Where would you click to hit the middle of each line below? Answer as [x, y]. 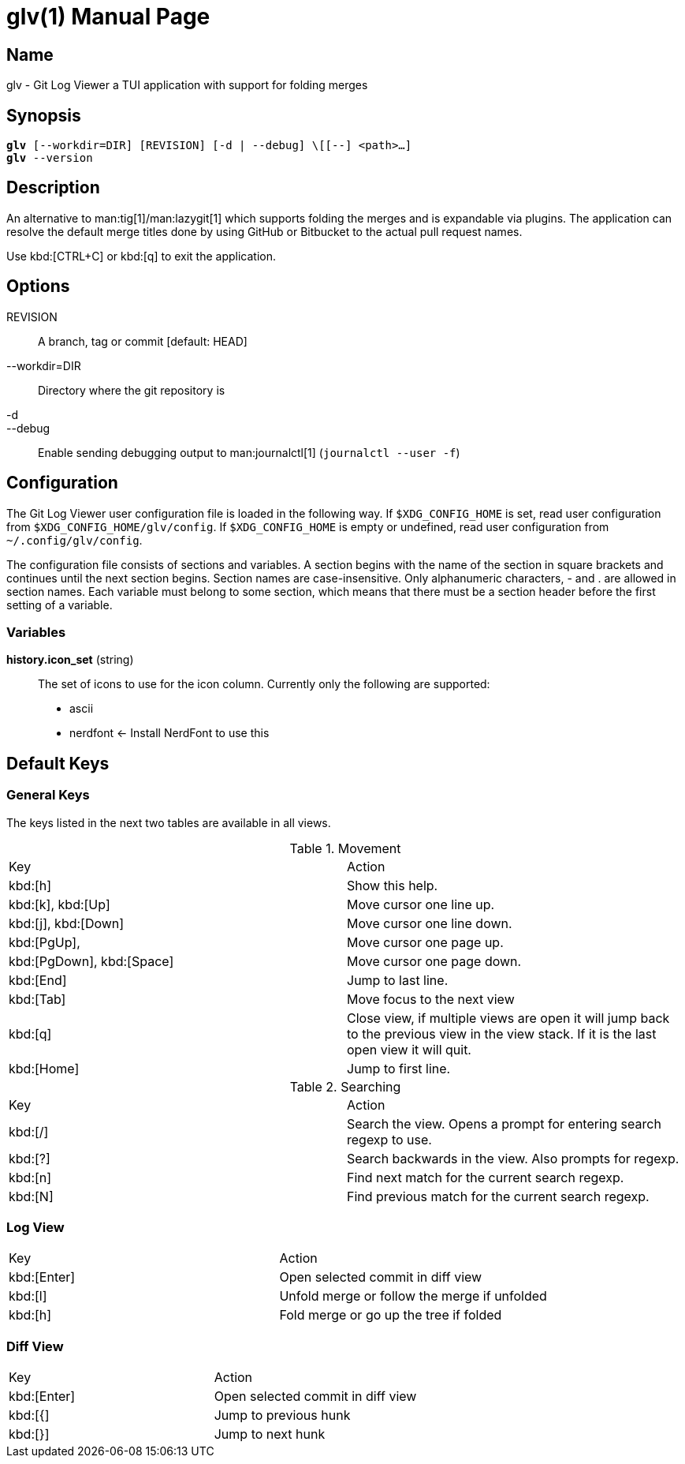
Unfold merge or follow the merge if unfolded [413, 1296]
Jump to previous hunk [282, 1415]
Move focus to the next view [431, 999]
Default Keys [58, 763]
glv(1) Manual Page [108, 17]
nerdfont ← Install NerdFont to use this [169, 733]
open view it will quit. [409, 1049]
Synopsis [44, 115]
